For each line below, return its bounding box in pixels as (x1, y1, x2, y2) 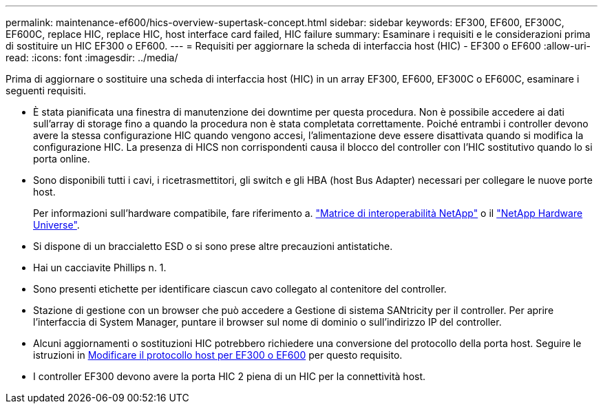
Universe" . (33, 219, 80, 231)
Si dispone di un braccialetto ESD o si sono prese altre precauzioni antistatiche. (33, 240, 393, 252)
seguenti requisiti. (6, 85, 86, 96)
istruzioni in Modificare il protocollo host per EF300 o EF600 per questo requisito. (33, 349, 403, 361)
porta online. (33, 153, 90, 165)
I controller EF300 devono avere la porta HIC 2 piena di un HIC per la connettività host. (33, 370, 426, 382)
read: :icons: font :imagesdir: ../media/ (6, 52, 178, 63)
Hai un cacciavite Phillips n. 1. (33, 262, 167, 273)
